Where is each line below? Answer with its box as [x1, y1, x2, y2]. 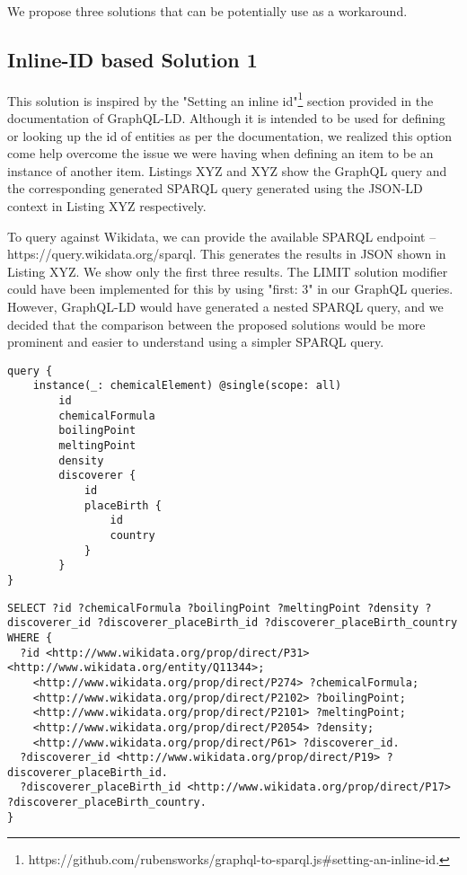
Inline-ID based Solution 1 [7, 45, 258, 73]
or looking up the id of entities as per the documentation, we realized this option [7, 126, 453, 145]
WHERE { [7, 631, 53, 644]
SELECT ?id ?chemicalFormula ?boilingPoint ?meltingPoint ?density [7, 601, 419, 614]
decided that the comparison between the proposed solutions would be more [7, 314, 426, 333]
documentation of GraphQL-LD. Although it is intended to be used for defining [7, 109, 445, 128]
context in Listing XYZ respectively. [7, 197, 207, 216]
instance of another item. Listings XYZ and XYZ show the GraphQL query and [7, 161, 447, 180]
